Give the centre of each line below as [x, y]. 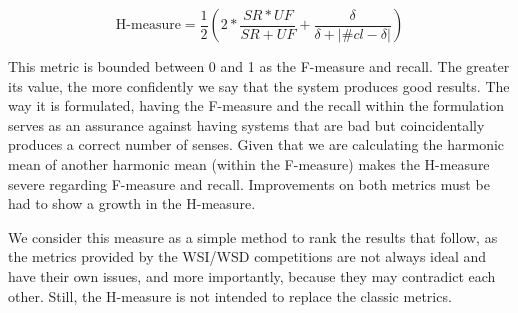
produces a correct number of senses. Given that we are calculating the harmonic [256, 144]
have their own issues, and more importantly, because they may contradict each [252, 275]
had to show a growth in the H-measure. [132, 203]
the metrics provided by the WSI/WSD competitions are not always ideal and [247, 256]
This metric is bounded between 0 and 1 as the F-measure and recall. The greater [259, 66]
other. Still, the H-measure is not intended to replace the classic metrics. [230, 295]
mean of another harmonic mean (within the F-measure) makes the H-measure [249, 163]
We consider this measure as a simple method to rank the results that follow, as [253, 236]
